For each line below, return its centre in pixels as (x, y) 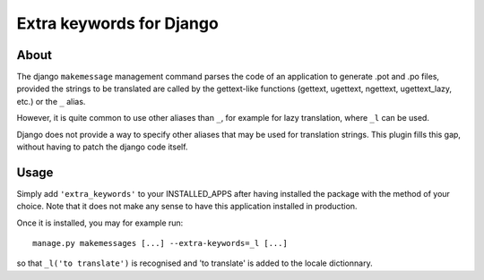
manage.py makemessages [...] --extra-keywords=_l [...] (160, 243)
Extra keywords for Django (117, 23)
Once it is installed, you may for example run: (100, 223)
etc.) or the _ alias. (51, 101)
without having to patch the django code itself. (102, 147)
